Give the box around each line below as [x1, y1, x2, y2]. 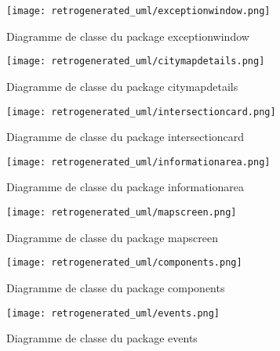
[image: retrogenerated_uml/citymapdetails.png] [6, 56, 265, 67]
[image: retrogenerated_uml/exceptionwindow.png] [6, 5, 271, 16]
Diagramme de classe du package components [6, 279, 225, 295]
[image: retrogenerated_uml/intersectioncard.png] [6, 106, 276, 118]
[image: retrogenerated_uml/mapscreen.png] [6, 207, 237, 218]
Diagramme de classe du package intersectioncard [6, 128, 245, 145]
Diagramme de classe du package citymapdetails [6, 78, 238, 94]
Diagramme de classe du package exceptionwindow [6, 27, 249, 44]
